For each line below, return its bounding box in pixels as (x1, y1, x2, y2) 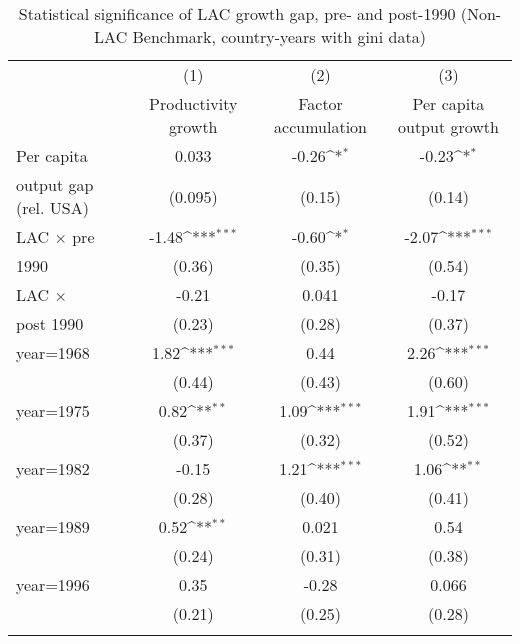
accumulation (274, 115, 367, 138)
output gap (16, 173, 94, 196)
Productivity (149, 92, 238, 115)
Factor (298, 92, 343, 115)
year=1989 (16, 515, 90, 538)
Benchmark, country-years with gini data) (132, 25, 426, 48)
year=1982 (16, 457, 90, 480)
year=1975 (16, 399, 90, 422)
